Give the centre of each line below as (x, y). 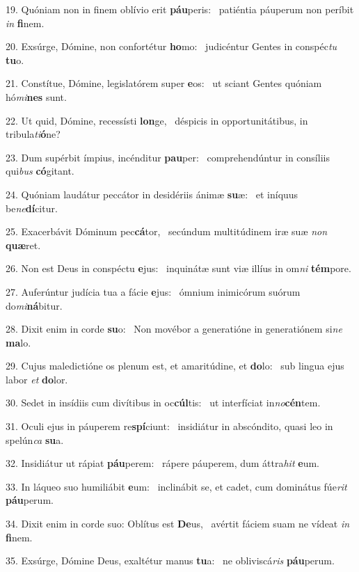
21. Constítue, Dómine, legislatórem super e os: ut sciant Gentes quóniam (164, 83)
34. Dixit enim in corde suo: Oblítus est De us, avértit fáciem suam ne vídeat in (178, 524)
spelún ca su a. (35, 439)
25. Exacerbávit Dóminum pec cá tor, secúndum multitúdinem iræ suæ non (167, 231)
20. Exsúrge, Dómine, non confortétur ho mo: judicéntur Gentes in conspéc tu (171, 46)
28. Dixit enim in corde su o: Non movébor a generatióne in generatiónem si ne (174, 329)
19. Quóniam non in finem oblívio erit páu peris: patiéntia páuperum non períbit (180, 9)
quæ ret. (23, 245)
